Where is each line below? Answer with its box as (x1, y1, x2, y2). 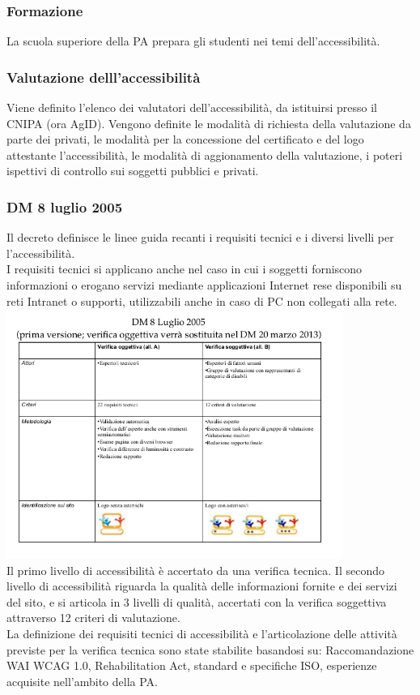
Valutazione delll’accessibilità (6, 66, 201, 87)
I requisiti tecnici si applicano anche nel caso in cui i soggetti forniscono (6, 260, 363, 277)
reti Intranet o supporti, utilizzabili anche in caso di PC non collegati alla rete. (6, 292, 397, 309)
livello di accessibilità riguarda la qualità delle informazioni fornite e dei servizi (6, 577, 397, 594)
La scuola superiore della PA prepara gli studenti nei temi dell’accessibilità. (6, 32, 380, 49)
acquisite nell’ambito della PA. (6, 672, 158, 689)
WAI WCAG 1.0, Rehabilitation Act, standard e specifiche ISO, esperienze (6, 657, 377, 674)
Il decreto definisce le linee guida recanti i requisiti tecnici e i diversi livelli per (6, 229, 394, 246)
